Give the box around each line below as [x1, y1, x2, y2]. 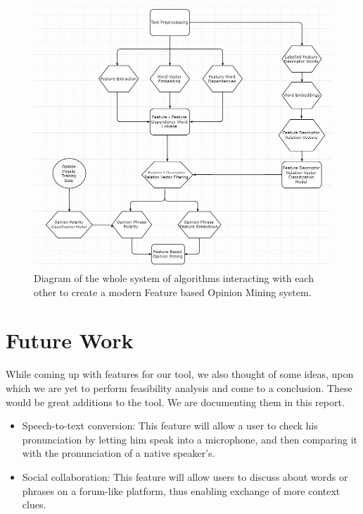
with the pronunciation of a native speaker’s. [22, 446, 215, 460]
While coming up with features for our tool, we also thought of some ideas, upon [6, 367, 354, 381]
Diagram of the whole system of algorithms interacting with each [34, 271, 314, 286]
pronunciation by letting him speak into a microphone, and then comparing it [22, 432, 358, 446]
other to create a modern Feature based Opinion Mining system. [34, 284, 312, 299]
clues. [22, 497, 46, 512]
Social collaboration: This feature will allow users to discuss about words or [22, 469, 348, 484]
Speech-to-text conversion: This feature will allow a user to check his [22, 418, 318, 433]
